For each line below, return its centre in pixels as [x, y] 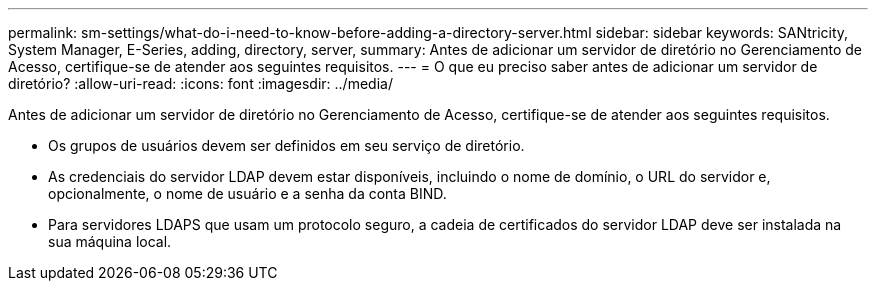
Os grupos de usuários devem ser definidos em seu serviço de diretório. [286, 145]
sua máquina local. [110, 241]
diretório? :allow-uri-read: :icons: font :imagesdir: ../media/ [200, 83]
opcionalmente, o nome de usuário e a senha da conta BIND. [247, 193]
